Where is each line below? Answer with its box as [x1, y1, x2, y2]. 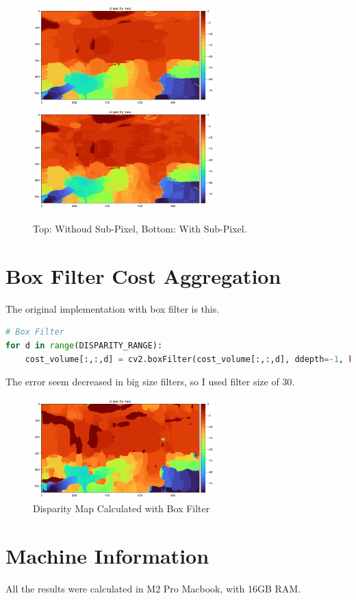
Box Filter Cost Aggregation [5, 261, 281, 289]
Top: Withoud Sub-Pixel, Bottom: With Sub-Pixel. [33, 221, 247, 236]
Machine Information [5, 541, 209, 569]
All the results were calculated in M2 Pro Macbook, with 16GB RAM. [5, 581, 301, 595]
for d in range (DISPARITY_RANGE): [5, 340, 163, 350]
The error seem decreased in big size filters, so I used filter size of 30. [5, 374, 295, 389]
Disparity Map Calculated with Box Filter [33, 501, 210, 515]
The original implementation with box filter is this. [5, 301, 220, 315]
